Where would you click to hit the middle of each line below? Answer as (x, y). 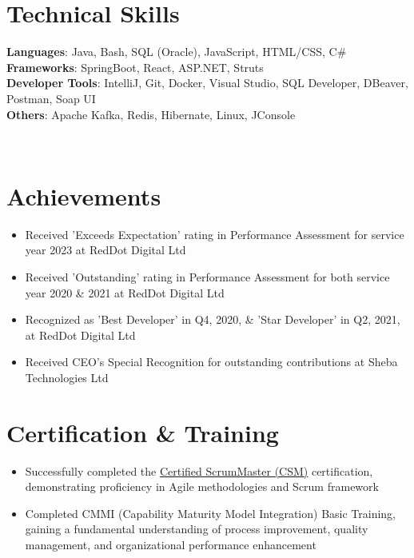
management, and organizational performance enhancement (171, 545)
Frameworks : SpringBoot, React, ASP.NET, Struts (135, 67)
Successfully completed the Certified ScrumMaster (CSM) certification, (199, 470)
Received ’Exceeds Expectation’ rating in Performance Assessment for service (215, 234)
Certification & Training (143, 432)
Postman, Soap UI (51, 98)
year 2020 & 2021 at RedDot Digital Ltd (125, 292)
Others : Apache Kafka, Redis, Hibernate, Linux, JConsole (151, 114)
